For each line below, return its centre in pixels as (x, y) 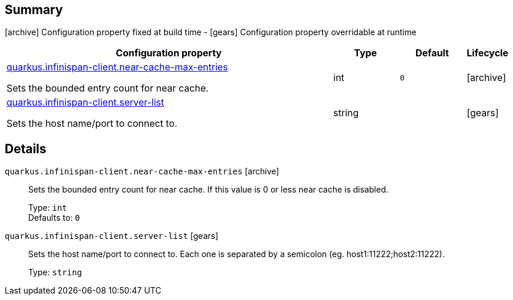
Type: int (48, 208)
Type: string (55, 272)
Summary (34, 10)
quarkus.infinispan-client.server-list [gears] (112, 236)
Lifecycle (487, 53)
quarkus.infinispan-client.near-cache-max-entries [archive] (142, 171)
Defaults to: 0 (54, 218)
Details (26, 149)
